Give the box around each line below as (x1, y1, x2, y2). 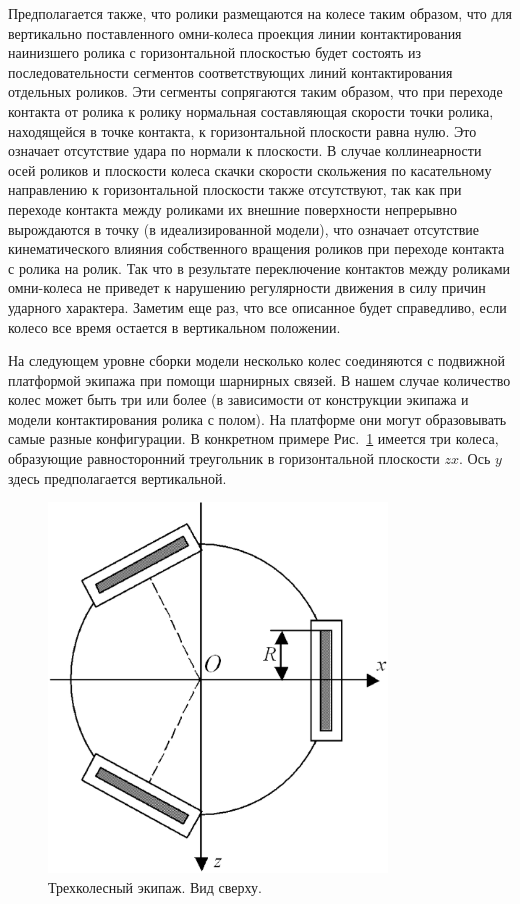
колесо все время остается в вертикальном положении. (8, 316, 341, 337)
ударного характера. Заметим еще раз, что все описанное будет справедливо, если (8, 296, 507, 317)
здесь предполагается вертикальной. (8, 467, 227, 488)
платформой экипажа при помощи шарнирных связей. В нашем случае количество (8, 369, 511, 390)
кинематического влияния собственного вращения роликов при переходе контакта (8, 238, 505, 259)
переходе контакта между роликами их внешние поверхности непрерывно (8, 198, 457, 219)
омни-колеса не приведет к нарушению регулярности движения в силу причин (8, 277, 486, 298)
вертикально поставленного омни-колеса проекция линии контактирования (8, 22, 462, 43)
